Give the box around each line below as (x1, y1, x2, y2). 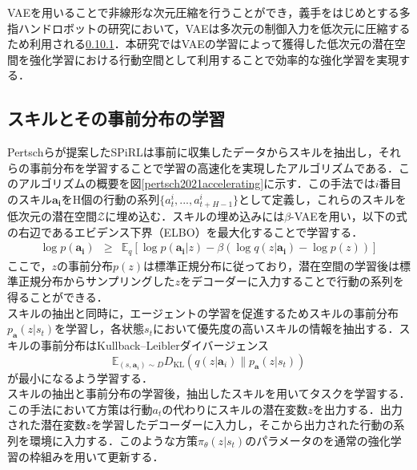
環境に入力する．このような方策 (29, 432, 198, 448)
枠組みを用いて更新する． (29, 448, 164, 464)
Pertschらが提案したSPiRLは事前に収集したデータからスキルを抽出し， (7, 144, 379, 160)
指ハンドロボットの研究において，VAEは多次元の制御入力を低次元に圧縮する (7, 19, 411, 36)
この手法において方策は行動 (7, 400, 153, 417)
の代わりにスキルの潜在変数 (162, 400, 308, 417)
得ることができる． (7, 288, 108, 305)
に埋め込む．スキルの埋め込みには (105, 208, 285, 225)
